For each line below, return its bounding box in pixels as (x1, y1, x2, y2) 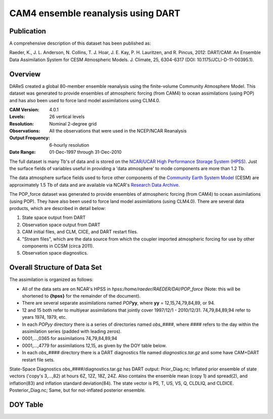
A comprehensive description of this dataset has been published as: (9, 40, 151, 47)
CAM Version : (9, 106, 40, 112)
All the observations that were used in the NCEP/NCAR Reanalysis (49, 128, 187, 134)
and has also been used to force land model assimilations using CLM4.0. (9, 97, 160, 103)
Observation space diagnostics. (22, 250, 88, 256)
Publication (9, 27, 47, 35)
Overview (9, 70, 41, 78)
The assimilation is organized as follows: (9, 276, 94, 283)
